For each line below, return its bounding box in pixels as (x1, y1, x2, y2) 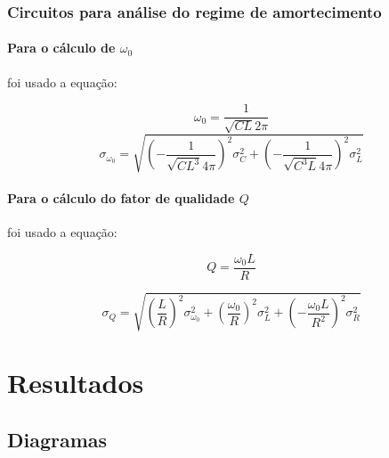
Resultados (7, 364, 144, 401)
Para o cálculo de (7, 38, 116, 57)
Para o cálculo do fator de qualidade (7, 188, 235, 207)
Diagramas (7, 426, 108, 453)
